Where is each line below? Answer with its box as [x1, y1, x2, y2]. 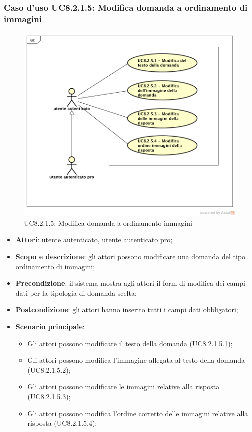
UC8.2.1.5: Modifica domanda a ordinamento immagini [24, 217, 192, 228]
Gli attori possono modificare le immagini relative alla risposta [27, 381, 220, 392]
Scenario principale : [15, 321, 85, 331]
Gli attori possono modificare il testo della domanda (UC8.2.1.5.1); [27, 338, 233, 348]
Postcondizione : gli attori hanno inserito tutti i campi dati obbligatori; [15, 304, 238, 315]
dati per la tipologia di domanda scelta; [15, 287, 137, 298]
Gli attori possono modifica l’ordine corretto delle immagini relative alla [27, 408, 248, 418]
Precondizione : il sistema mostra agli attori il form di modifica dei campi [15, 278, 245, 288]
